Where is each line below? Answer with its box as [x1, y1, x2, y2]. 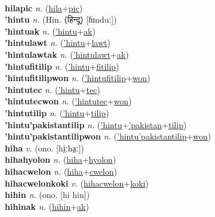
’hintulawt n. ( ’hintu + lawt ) [5, 36, 110, 49]
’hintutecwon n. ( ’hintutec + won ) [5, 95, 132, 107]
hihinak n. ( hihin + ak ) [5, 200, 89, 212]
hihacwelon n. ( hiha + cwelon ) [5, 165, 117, 177]
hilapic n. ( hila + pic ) [5, 1, 83, 14]
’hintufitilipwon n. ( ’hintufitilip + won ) [5, 72, 150, 84]
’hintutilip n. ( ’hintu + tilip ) [5, 106, 109, 119]
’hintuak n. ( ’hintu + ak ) [5, 24, 96, 37]
